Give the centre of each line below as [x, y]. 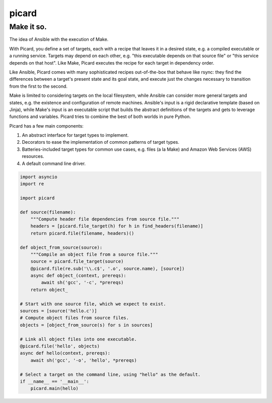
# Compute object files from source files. [75, 318]
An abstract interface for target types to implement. [75, 135]
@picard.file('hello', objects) [60, 346]
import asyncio [39, 177]
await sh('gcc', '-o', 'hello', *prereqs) [84, 360]
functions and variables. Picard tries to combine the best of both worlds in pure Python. [100, 117]
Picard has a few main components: [47, 126]
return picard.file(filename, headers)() [82, 233]
